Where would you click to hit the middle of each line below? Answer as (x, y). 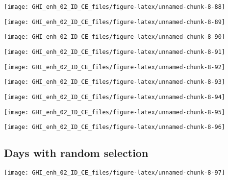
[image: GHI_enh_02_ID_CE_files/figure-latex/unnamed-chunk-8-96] (115, 127)
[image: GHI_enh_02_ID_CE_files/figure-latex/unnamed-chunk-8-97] (115, 173)
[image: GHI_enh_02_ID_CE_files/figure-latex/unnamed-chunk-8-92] (115, 67)
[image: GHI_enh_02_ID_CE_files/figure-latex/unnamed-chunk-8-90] (115, 37)
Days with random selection (76, 153)
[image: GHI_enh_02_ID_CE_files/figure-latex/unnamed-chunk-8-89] (115, 22)
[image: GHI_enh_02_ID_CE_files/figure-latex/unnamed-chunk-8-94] (115, 97)
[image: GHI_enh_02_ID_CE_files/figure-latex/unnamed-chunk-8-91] (115, 52)
